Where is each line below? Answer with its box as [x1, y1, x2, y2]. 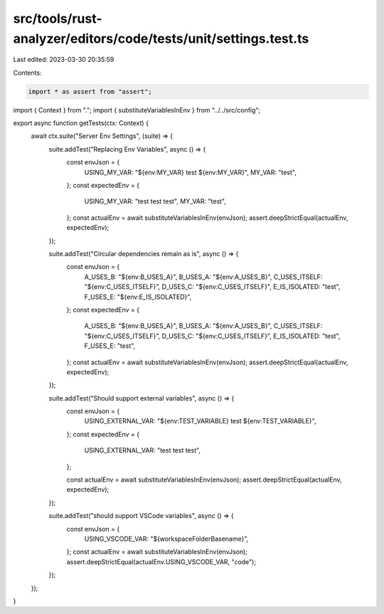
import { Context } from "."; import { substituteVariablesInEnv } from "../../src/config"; [13, 105, 261, 114]
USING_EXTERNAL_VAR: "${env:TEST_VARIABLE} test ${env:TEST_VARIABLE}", [84, 417, 316, 425]
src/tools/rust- [13, 11, 102, 26]
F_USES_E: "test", [84, 342, 136, 350]
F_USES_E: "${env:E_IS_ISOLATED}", [84, 292, 192, 301]
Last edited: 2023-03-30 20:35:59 [13, 55, 114, 64]
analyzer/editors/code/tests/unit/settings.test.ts [13, 31, 309, 46]
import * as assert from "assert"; [28, 88, 152, 95]
